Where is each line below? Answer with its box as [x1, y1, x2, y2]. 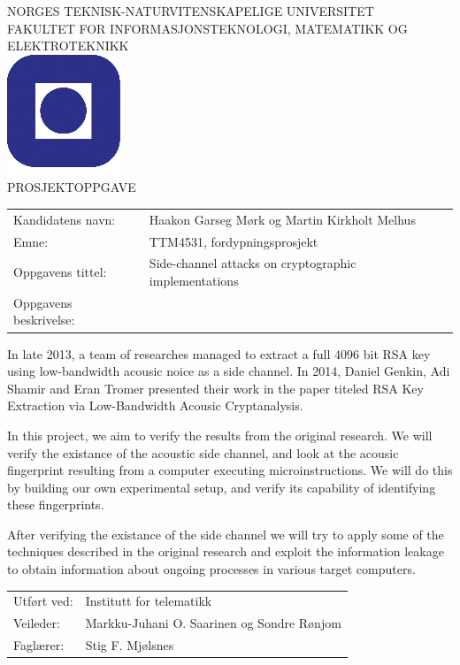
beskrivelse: [13, 310, 75, 329]
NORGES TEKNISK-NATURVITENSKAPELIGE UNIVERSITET [7, 2, 374, 19]
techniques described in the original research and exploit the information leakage [7, 542, 444, 561]
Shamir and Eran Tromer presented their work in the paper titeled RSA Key [7, 378, 424, 397]
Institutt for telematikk [85, 592, 212, 610]
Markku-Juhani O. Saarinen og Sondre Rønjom [85, 614, 341, 632]
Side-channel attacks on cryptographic [149, 254, 356, 272]
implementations [149, 271, 239, 289]
